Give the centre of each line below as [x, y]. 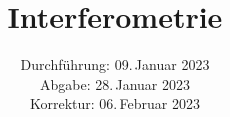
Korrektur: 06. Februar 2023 [115, 103]
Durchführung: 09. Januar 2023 [115, 64]
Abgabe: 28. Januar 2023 [115, 83]
